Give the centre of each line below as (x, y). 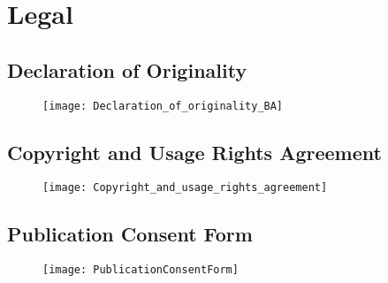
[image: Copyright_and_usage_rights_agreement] (185, 188)
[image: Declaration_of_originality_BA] (163, 106)
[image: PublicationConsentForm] (141, 270)
